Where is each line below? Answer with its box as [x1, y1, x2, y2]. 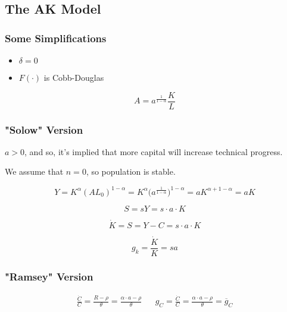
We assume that [5, 165, 64, 178]
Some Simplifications [5, 30, 107, 45]
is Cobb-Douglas [43, 71, 104, 83]
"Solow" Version [5, 122, 83, 137]
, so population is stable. [86, 165, 176, 178]
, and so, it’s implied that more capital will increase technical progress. [24, 145, 283, 157]
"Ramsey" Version [5, 269, 93, 283]
